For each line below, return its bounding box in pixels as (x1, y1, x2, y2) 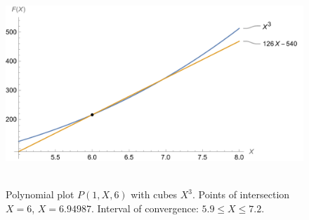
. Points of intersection (192, 187, 290, 202)
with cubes (131, 187, 178, 202)
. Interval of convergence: (91, 200, 199, 215)
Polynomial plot (6, 187, 74, 202)
